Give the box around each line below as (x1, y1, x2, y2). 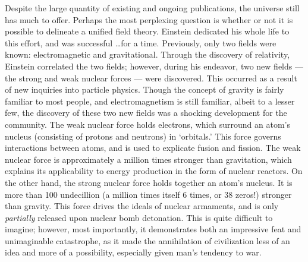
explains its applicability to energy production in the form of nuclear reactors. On (5, 165, 303, 177)
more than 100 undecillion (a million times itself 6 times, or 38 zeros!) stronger (5, 188, 292, 200)
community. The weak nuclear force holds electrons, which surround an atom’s (5, 118, 290, 130)
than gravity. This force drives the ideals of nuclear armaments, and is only (5, 200, 279, 212)
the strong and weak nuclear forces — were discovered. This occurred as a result (5, 71, 297, 84)
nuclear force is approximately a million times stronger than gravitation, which (5, 153, 292, 165)
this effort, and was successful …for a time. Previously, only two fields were (5, 36, 276, 49)
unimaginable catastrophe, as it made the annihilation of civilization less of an (5, 234, 290, 247)
